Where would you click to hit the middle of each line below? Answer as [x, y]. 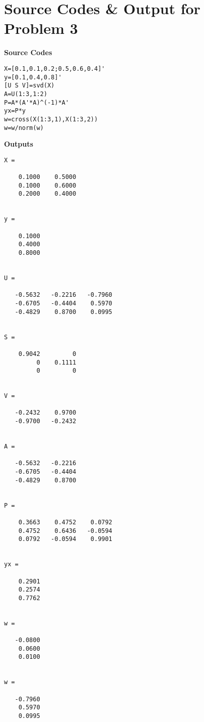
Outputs [19, 144]
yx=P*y [15, 111]
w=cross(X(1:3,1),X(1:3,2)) [51, 119]
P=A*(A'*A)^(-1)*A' [37, 102]
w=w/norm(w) [24, 128]
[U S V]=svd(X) [29, 86]
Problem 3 [41, 28]
